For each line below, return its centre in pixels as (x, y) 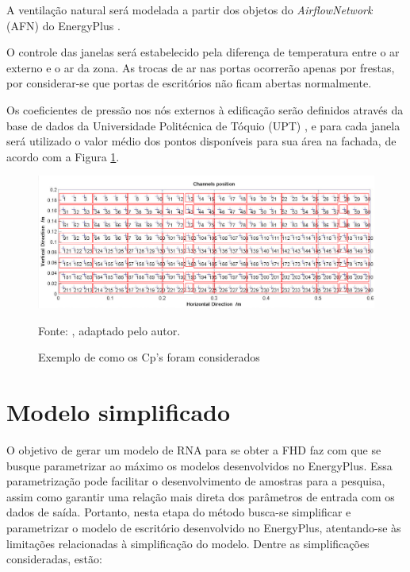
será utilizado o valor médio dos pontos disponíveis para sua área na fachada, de (201, 141)
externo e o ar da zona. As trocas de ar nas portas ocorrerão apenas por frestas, (201, 67)
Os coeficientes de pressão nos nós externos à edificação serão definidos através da (205, 109)
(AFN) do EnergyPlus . (63, 25)
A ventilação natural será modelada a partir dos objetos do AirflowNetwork (190, 10)
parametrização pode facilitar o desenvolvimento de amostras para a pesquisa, (196, 481)
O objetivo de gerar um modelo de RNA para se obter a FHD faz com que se (194, 450)
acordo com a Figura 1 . (63, 156)
